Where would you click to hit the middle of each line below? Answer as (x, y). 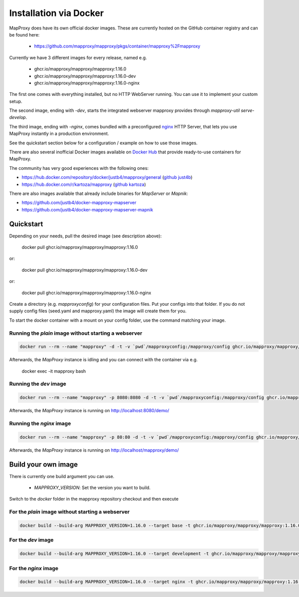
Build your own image (44, 464)
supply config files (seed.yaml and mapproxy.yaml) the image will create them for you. (98, 311)
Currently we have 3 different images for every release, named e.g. (78, 57)
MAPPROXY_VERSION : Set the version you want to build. (92, 488)
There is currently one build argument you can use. (62, 476)
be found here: (24, 34)
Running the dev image (38, 384)
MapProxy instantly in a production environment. (59, 134)
